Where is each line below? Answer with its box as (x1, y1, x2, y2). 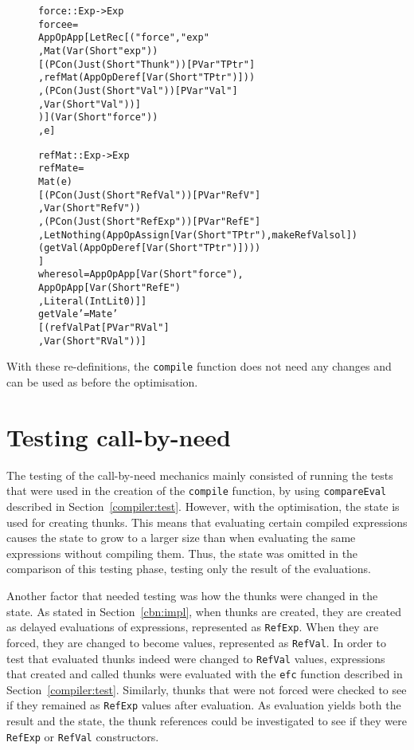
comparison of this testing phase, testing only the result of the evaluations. (6, 560, 371, 577)
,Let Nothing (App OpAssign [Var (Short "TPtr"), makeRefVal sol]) (38, 229, 357, 241)
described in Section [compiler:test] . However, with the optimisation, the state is (6, 498, 400, 515)
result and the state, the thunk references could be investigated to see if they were (6, 713, 407, 729)
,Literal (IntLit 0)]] (38, 295, 147, 307)
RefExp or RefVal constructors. (6, 728, 159, 744)
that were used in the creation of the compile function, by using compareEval (6, 482, 387, 499)
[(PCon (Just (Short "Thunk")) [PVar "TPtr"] (38, 58, 256, 70)
